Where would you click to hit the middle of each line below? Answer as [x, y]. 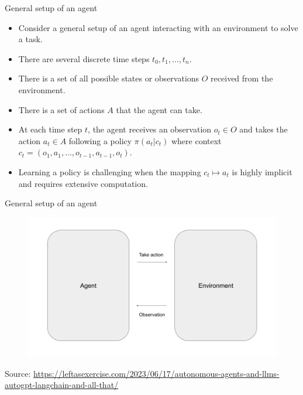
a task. [30, 39]
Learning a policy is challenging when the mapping [110, 171]
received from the [242, 78]
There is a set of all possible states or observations [109, 78]
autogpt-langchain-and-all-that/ [62, 385]
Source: [18, 373]
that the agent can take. [159, 109]
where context [196, 140]
